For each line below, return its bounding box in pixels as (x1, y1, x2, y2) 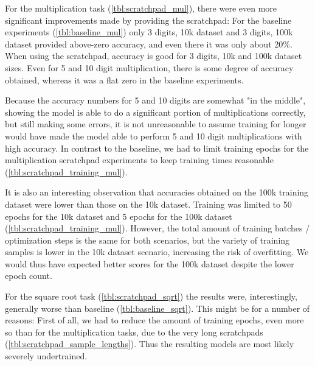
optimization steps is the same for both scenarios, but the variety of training (5, 233, 290, 246)
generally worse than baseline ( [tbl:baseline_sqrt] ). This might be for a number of (5, 301, 310, 314)
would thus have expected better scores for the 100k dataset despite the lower (5, 257, 294, 270)
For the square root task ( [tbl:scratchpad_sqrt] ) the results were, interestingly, (5, 290, 297, 303)
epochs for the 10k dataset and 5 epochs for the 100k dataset (5, 209, 232, 222)
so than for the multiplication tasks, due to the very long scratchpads (5, 325, 263, 338)
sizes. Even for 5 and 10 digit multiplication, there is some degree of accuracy (5, 61, 294, 74)
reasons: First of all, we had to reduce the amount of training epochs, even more (5, 314, 304, 326)
